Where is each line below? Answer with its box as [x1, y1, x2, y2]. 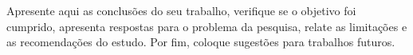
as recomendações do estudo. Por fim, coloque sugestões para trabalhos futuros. [6, 33, 395, 50]
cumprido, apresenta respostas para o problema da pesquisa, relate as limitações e [6, 18, 407, 34]
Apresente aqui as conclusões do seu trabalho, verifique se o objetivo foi [6, 2, 356, 18]
